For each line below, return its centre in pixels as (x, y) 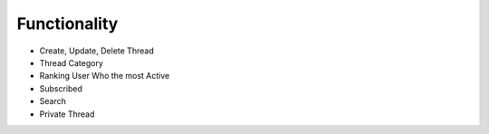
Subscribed (61, 88)
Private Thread (67, 114)
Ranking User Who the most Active (105, 76)
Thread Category (72, 62)
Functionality (67, 24)
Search (53, 101)
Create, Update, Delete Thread (96, 51)
